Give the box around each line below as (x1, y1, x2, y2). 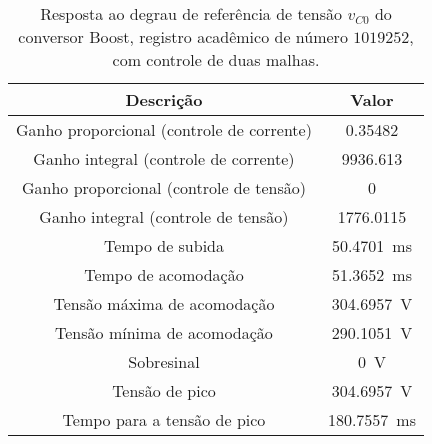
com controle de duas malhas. (112, 48, 320, 71)
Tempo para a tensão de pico (62, 408, 266, 431)
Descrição (125, 88, 203, 111)
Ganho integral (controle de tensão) (39, 205, 289, 228)
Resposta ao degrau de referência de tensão (40, 2, 343, 25)
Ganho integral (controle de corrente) (33, 147, 295, 170)
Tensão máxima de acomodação (53, 292, 275, 315)
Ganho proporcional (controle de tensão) (22, 176, 306, 199)
